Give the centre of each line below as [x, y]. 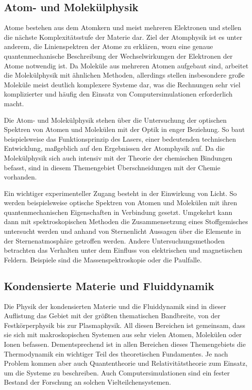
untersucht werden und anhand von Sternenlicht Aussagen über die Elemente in [123, 231]
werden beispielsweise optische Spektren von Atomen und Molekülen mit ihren [121, 203]
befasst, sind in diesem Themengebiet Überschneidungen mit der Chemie [112, 167]
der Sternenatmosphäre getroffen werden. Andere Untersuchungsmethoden [114, 240]
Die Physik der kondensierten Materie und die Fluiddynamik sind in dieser [115, 306]
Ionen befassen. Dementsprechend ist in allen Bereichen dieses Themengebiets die [125, 344]
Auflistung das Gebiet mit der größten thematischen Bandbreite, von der [112, 316]
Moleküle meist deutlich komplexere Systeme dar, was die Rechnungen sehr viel [122, 84]
